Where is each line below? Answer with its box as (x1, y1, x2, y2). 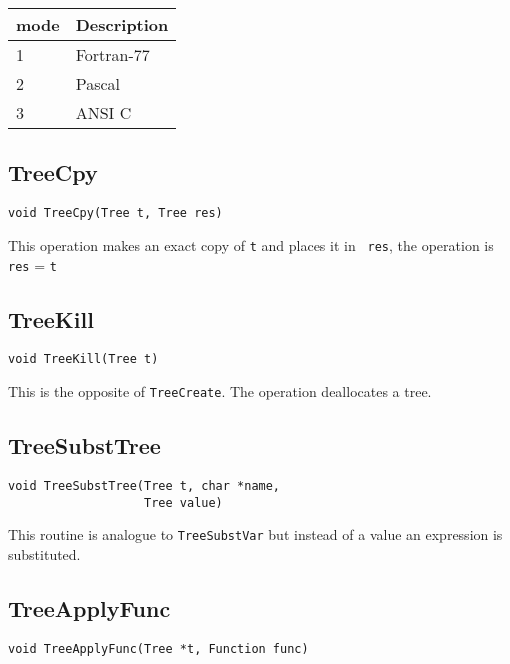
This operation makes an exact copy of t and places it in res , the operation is (8, 234, 494, 255)
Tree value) (144, 495, 223, 510)
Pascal (75, 72, 121, 95)
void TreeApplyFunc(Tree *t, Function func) (8, 641, 309, 656)
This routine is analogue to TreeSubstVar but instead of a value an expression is (8, 524, 503, 545)
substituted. (8, 543, 81, 564)
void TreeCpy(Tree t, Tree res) (8, 206, 223, 221)
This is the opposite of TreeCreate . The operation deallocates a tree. (8, 381, 432, 402)
